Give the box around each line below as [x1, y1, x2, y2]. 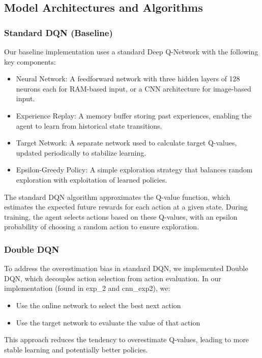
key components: [4, 56, 56, 67]
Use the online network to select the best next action [16, 300, 181, 310]
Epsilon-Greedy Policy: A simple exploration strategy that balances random [16, 164, 253, 175]
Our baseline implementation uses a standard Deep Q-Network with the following [4, 46, 258, 56]
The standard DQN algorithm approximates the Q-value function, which [4, 191, 230, 202]
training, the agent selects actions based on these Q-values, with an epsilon [4, 211, 238, 222]
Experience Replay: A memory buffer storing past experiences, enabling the [16, 110, 252, 121]
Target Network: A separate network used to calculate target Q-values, [16, 137, 237, 148]
